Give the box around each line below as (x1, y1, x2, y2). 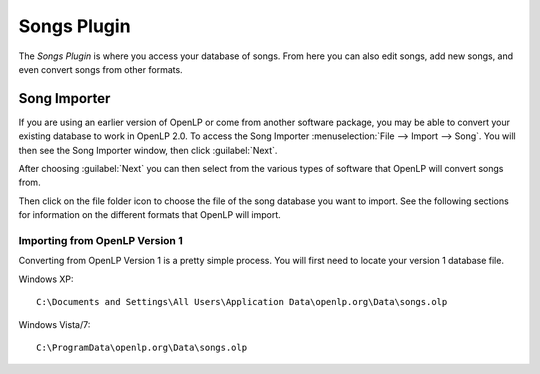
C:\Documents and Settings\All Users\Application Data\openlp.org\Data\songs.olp (36, 296, 448, 308)
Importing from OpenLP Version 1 (18, 233, 184, 247)
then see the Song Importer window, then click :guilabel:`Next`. (18, 144, 278, 156)
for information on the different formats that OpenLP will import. (18, 209, 282, 221)
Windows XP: (18, 273, 74, 285)
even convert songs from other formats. (18, 63, 184, 75)
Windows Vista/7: (18, 318, 91, 330)
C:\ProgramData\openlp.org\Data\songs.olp (36, 341, 248, 353)
